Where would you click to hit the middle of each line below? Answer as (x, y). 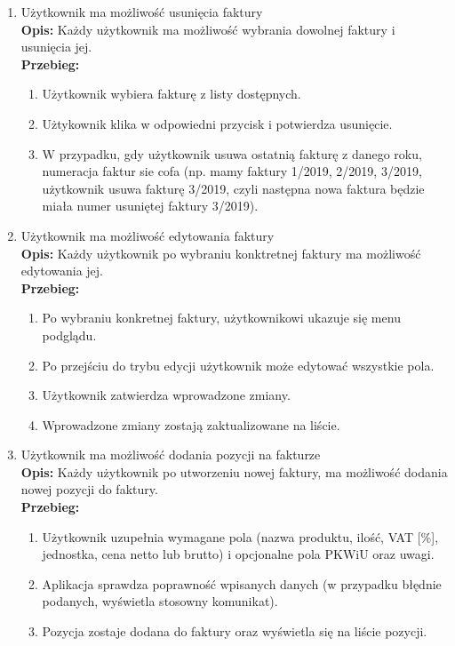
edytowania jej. (62, 271)
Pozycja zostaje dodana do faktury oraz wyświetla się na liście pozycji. (235, 631)
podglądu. (69, 335)
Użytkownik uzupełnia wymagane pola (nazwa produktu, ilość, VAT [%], (240, 536)
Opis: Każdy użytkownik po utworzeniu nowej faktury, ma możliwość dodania (234, 471)
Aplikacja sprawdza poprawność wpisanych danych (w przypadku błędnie (242, 583)
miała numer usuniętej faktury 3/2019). (150, 206)
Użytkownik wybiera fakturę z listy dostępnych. (172, 94)
